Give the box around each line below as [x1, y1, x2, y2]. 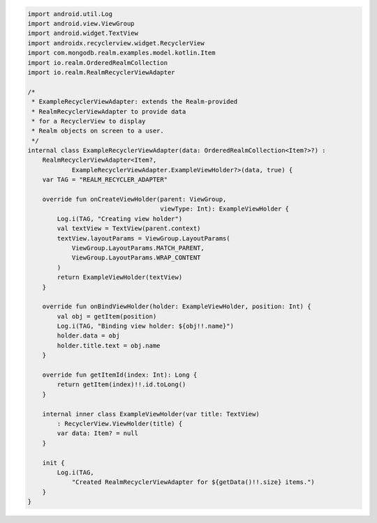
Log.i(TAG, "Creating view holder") [57, 215, 183, 222]
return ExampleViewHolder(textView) [57, 273, 183, 282]
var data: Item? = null [57, 430, 139, 437]
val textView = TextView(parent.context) [57, 225, 201, 233]
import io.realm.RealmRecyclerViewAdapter [27, 68, 175, 76]
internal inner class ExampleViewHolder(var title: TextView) [42, 410, 260, 418]
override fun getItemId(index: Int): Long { [42, 371, 198, 379]
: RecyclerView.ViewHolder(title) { [57, 420, 183, 427]
